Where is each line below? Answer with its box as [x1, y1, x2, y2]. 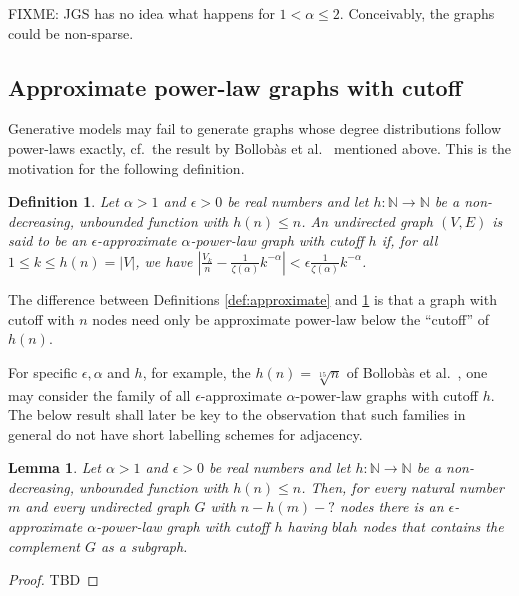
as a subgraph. [100, 535, 188, 556]
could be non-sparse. [8, 22, 134, 43]
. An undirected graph [301, 210, 433, 231]
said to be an [8, 230, 87, 251]
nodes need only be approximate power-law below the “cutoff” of [92, 308, 490, 329]
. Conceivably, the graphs [339, 3, 495, 23]
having [287, 516, 327, 537]
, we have [135, 250, 193, 271]
